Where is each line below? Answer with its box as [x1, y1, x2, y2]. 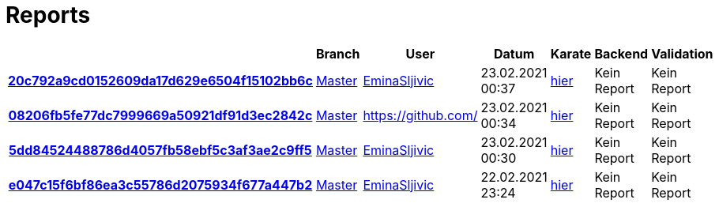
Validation [651, 45, 713, 62]
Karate [550, 45, 592, 62]
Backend [594, 45, 649, 62]
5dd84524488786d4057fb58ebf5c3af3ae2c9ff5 [9, 141, 312, 158]
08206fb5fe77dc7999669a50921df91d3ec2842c [8, 107, 313, 123]
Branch [315, 45, 360, 62]
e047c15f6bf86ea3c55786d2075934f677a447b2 [8, 176, 313, 193]
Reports [6, 2, 91, 28]
